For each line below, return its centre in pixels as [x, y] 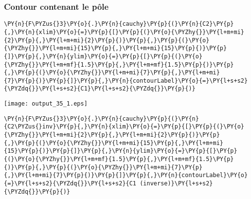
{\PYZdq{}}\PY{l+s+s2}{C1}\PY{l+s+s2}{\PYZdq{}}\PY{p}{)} [100, 89]
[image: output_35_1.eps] [46, 104]
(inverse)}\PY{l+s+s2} [176, 184]
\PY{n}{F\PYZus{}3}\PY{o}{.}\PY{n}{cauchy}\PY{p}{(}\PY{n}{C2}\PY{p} [119, 24]
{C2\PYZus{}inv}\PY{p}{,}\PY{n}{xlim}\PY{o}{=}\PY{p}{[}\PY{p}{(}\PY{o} [124, 127]
